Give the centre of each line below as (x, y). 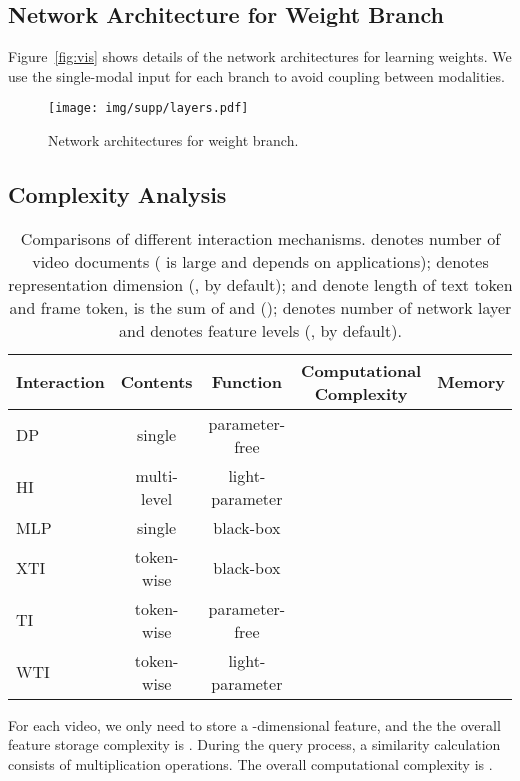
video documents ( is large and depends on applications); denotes (260, 261)
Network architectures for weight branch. (173, 140)
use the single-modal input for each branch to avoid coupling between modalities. (256, 75)
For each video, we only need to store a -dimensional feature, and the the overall (254, 724)
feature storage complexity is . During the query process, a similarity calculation (254, 744)
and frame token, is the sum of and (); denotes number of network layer (260, 307)
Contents (156, 382)
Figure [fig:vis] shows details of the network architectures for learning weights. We (260, 56)
